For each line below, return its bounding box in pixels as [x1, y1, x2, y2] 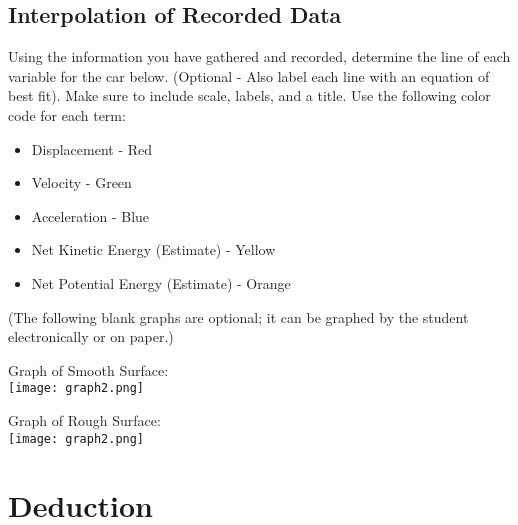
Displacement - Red [31, 138, 153, 159]
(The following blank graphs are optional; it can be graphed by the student [8, 306, 469, 327]
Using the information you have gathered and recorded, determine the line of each [8, 46, 511, 67]
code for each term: [8, 104, 126, 125]
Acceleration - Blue [31, 205, 150, 226]
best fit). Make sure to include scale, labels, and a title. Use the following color [8, 85, 491, 106]
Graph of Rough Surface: [8, 409, 161, 430]
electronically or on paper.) [8, 326, 174, 347]
